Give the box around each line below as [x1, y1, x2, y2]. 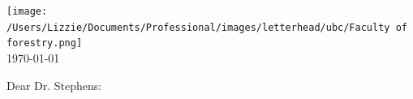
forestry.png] [6, 37, 83, 49]
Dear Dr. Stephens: [6, 76, 102, 93]
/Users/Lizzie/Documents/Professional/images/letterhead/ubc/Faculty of [6, 21, 407, 33]
